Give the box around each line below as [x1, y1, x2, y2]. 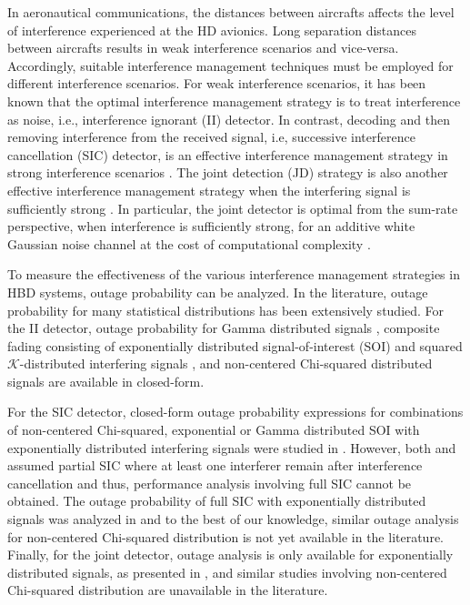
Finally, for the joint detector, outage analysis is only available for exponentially [7, 545, 454, 564]
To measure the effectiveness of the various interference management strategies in [7, 265, 460, 284]
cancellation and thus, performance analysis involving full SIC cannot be [7, 473, 412, 492]
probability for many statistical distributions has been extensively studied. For [7, 300, 445, 319]
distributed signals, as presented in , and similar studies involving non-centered [7, 562, 447, 581]
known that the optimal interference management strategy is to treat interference [7, 91, 461, 110]
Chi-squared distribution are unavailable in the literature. [7, 580, 328, 600]
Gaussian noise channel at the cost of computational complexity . [7, 234, 371, 253]
